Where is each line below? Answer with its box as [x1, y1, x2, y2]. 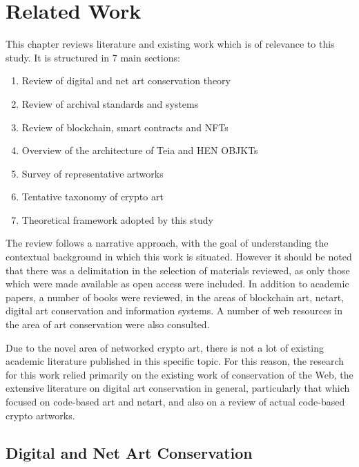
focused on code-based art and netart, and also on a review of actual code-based [6, 394, 345, 408]
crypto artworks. [6, 408, 75, 422]
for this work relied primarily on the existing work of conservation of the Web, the [6, 367, 353, 381]
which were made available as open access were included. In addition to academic [6, 276, 349, 291]
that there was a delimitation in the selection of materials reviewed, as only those [6, 263, 350, 277]
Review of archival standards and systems [21, 96, 199, 111]
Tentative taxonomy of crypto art [21, 189, 164, 204]
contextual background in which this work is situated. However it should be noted [6, 249, 352, 264]
